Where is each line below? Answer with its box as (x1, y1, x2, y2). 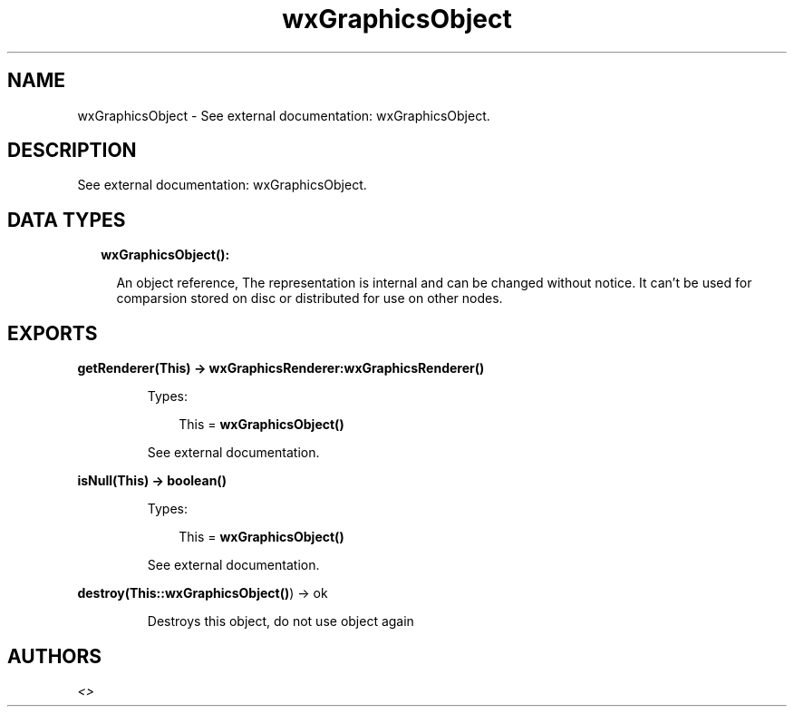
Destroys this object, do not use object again (147, 613, 414, 630)
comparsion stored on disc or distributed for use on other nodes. (116, 290, 503, 307)
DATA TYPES (7, 208, 126, 231)
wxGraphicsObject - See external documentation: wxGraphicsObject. (77, 107, 490, 123)
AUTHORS (7, 644, 102, 668)
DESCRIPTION (7, 139, 137, 162)
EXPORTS (7, 321, 98, 345)
